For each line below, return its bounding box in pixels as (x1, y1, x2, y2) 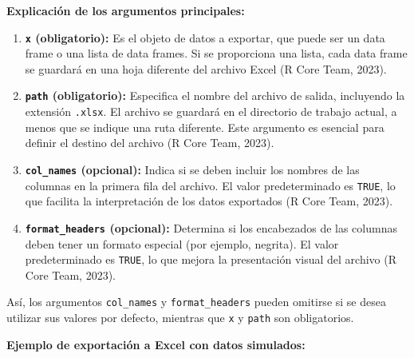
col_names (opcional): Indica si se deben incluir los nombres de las (25, 161, 360, 177)
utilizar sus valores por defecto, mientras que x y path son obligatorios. (6, 309, 354, 325)
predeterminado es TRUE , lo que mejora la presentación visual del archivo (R (25, 251, 396, 268)
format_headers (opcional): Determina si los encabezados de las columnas (25, 219, 397, 236)
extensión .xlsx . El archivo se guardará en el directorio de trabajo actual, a (25, 103, 397, 120)
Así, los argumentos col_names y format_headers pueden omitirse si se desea (6, 293, 386, 310)
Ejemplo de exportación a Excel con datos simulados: (6, 336, 306, 352)
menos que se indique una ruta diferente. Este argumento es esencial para (25, 118, 384, 135)
